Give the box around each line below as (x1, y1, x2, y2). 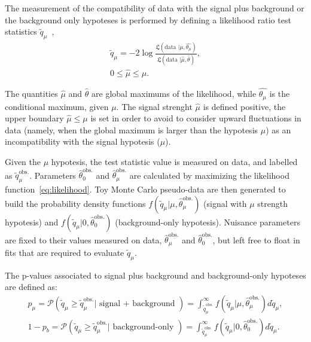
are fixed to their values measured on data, (5, 233, 162, 246)
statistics (5, 25, 37, 38)
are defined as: (5, 280, 58, 293)
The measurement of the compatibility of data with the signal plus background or (5, 2, 304, 14)
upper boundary (5, 112, 64, 124)
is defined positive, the (203, 100, 286, 112)
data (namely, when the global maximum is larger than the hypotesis (5, 123, 258, 136)
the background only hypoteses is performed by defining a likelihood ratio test (5, 13, 291, 26)
